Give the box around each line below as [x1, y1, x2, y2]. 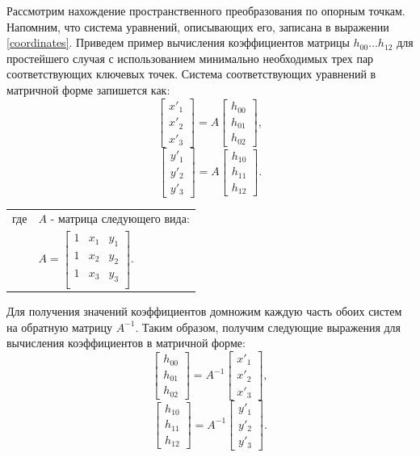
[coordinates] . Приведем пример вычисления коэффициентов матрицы [6, 34, 350, 51]
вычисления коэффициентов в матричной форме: [6, 334, 246, 351]
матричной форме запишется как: [6, 81, 170, 98]
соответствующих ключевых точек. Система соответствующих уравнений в [6, 65, 376, 82]
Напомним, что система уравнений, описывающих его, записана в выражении [6, 18, 389, 35]
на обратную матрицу [6, 318, 112, 335]
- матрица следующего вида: [50, 210, 190, 227]
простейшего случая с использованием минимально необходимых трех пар [6, 49, 374, 66]
